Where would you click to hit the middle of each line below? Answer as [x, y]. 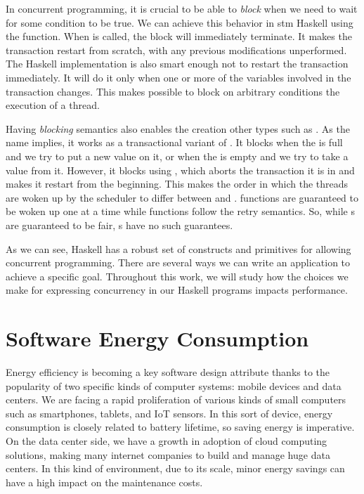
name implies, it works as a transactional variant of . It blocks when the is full [174, 142]
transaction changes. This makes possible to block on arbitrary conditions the [173, 91]
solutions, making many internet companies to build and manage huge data [168, 454]
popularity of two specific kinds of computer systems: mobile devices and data [174, 385]
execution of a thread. [53, 105]
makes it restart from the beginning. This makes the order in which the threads [177, 184]
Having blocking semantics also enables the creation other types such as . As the [178, 128]
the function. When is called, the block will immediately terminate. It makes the [179, 36]
